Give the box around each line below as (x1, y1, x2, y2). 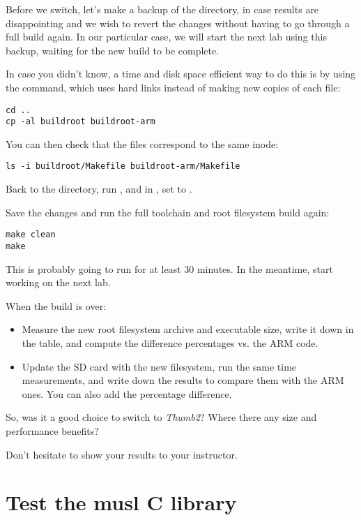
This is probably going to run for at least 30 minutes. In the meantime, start (6, 261, 333, 276)
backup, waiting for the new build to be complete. (6, 43, 220, 57)
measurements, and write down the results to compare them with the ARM (22, 373, 344, 387)
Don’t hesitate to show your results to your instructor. (6, 447, 238, 461)
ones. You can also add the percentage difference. (22, 386, 232, 401)
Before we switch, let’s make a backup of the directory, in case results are (6, 2, 319, 16)
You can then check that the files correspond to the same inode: (6, 136, 279, 151)
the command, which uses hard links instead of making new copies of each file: (6, 80, 341, 94)
